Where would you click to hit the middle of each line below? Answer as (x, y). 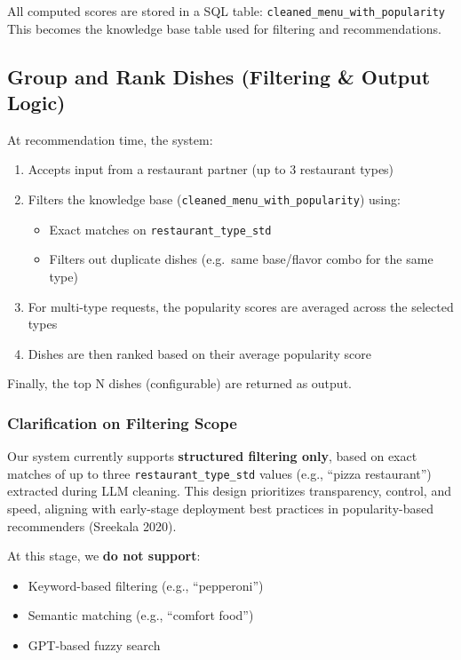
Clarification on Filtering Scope (122, 422)
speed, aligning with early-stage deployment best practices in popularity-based (221, 508)
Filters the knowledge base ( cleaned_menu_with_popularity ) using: (214, 199)
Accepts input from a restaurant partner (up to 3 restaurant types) (211, 169)
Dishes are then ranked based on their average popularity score (199, 353)
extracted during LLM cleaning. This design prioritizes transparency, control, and (229, 491)
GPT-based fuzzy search (94, 644)
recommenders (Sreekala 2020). (92, 525)
